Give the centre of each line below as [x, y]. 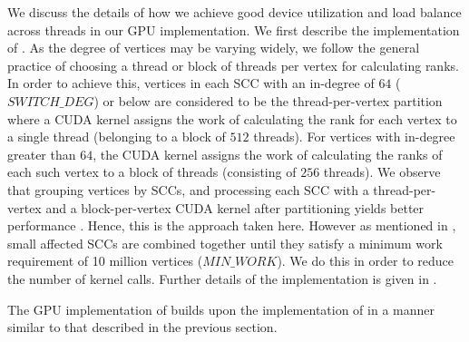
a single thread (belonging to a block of [117, 137]
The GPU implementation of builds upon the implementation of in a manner [221, 309]
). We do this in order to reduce [366, 261]
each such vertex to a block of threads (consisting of [152, 172]
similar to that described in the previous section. [142, 327]
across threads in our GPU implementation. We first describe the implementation [234, 29]
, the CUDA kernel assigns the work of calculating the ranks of [268, 154]
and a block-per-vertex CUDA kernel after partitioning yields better [235, 207]
